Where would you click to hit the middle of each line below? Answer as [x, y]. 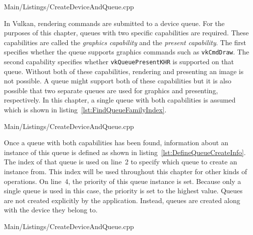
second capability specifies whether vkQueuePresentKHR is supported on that [119, 62]
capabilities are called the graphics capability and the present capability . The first [125, 42]
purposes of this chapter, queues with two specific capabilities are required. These [126, 33]
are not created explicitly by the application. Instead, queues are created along [122, 200]
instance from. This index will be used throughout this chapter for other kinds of [126, 171]
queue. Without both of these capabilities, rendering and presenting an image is [124, 71]
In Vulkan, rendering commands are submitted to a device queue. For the [114, 23]
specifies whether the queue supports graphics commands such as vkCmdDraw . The [126, 52]
